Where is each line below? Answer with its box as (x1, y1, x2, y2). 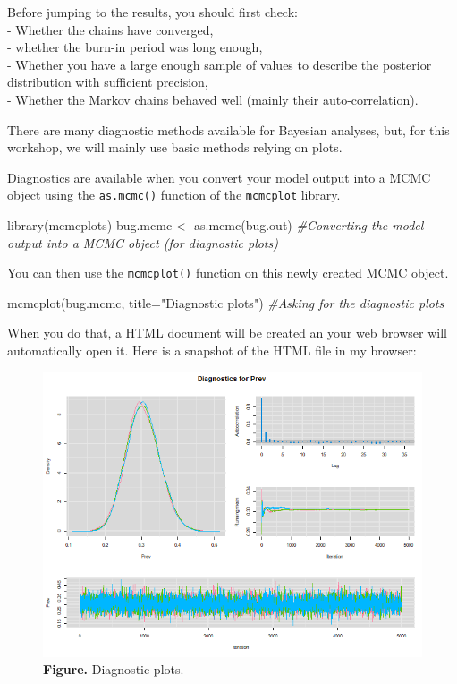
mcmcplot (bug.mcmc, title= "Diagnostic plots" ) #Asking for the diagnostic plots (7, 293, 444, 312)
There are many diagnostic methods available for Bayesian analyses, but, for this (7, 120, 450, 139)
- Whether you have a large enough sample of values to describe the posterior (7, 55, 432, 73)
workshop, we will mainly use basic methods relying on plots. (7, 138, 343, 157)
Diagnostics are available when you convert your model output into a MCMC (7, 167, 431, 186)
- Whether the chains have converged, (7, 20, 214, 38)
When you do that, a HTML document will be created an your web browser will (7, 323, 447, 342)
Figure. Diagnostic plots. (43, 660, 184, 679)
